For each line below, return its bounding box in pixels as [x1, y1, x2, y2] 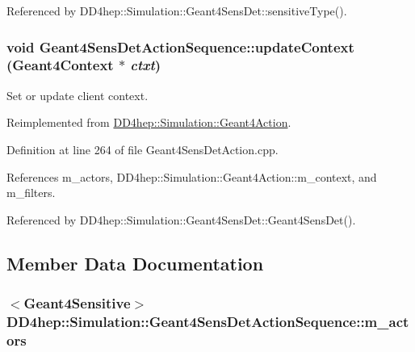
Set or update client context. [6, 86, 149, 103]
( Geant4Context [6, 55, 114, 75]
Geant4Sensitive [23, 293, 131, 312]
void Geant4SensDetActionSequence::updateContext [6, 36, 354, 57]
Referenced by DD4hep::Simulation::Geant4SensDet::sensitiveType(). [6, 2, 347, 19]
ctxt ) [130, 55, 161, 75]
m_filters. [6, 184, 56, 201]
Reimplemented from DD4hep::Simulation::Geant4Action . [6, 114, 291, 131]
